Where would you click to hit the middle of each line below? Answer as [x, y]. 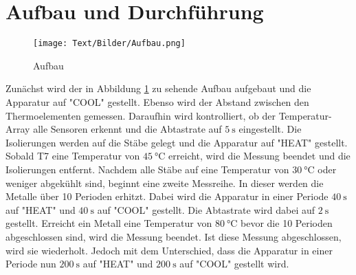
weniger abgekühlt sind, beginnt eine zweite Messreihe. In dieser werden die [165, 183]
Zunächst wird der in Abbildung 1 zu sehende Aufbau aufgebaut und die [158, 88]
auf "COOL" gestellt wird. [234, 264]
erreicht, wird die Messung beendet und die [259, 156]
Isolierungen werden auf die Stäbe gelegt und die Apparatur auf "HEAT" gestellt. [177, 142]
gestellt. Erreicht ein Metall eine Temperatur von [109, 223]
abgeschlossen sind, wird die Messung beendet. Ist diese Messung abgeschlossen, [174, 236]
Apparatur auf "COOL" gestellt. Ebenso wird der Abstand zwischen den [157, 101]
